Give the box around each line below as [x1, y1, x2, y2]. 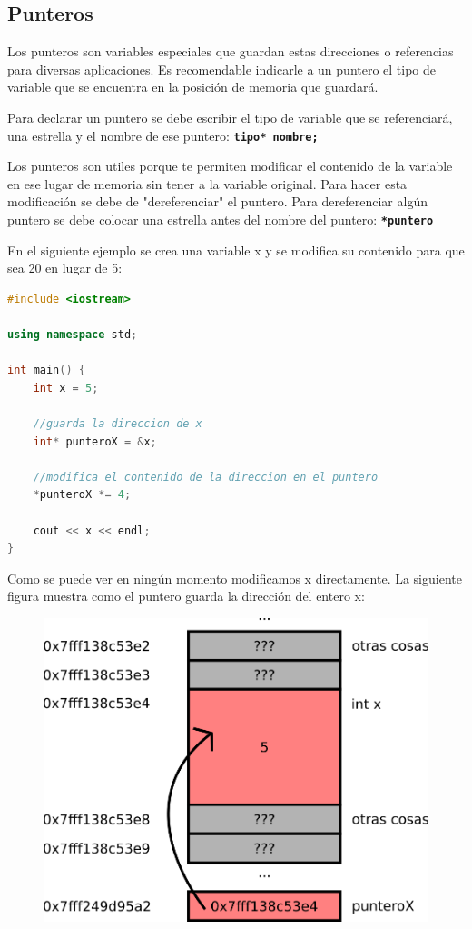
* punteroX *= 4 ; [33, 488, 132, 502]
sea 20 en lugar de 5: [7, 258, 123, 277]
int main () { [7, 364, 85, 377]
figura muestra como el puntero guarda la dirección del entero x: [7, 586, 365, 605]
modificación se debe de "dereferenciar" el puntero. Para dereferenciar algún [7, 192, 428, 211]
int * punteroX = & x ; [33, 435, 157, 448]
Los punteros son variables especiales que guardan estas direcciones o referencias [7, 42, 454, 61]
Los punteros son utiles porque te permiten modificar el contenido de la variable [7, 156, 453, 175]
